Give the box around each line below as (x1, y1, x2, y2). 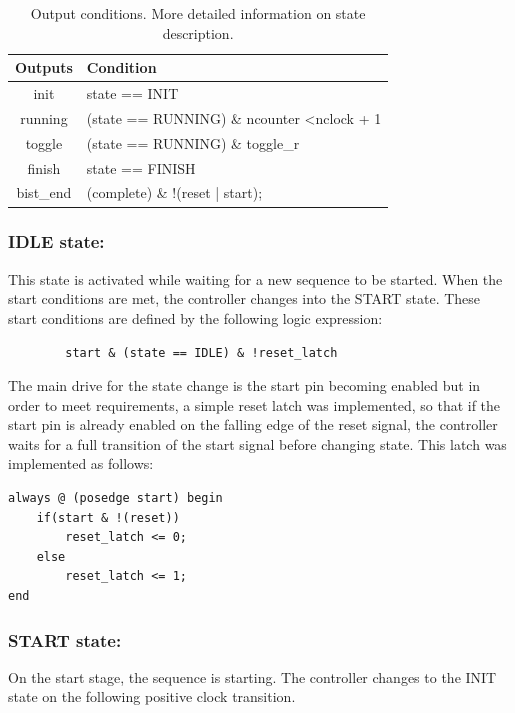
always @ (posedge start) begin (8, 491, 223, 506)
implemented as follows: (8, 453, 154, 474)
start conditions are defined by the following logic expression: (8, 307, 383, 328)
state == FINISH (86, 157, 196, 178)
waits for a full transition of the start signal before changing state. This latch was (8, 433, 507, 454)
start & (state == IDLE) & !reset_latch (65, 345, 338, 360)
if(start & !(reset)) (36, 510, 180, 525)
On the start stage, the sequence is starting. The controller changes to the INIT (8, 666, 497, 687)
